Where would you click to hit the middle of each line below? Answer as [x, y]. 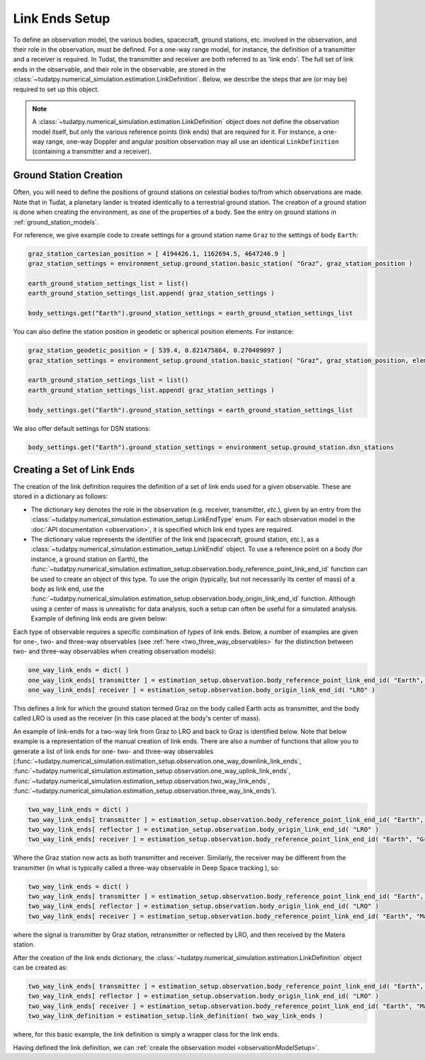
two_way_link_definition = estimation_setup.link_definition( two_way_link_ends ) [176, 1016]
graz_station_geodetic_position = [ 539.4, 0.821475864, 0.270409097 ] [155, 350]
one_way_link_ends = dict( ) [79, 670]
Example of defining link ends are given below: [99, 619]
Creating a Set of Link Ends [74, 469]
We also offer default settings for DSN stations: [82, 428]
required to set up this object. [56, 89]
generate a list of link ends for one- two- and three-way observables [113, 751]
